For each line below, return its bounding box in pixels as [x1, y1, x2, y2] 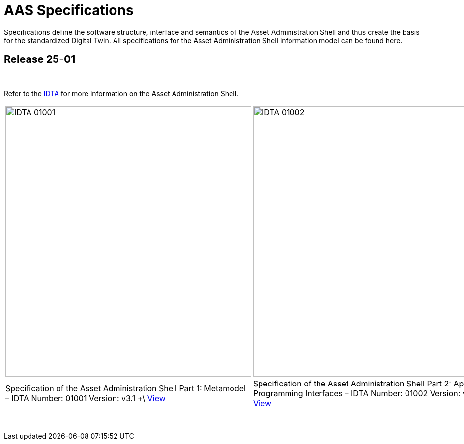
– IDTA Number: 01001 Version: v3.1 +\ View [5, 393, 166, 403]
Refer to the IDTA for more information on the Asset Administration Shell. [4, 89, 239, 98]
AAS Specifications [4, 2, 134, 19]
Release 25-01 [4, 53, 76, 66]
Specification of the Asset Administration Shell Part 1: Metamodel [5, 383, 246, 393]
